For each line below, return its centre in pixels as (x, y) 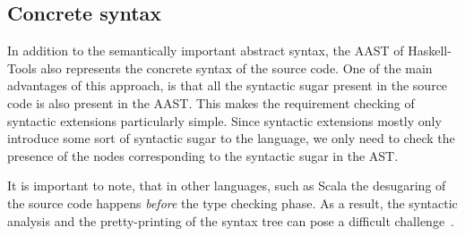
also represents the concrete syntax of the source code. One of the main (237, 67)
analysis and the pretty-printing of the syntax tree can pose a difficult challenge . (231, 220)
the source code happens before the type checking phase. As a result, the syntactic (232, 202)
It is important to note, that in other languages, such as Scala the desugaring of (227, 185)
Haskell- (430, 51)
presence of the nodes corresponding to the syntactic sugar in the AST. (203, 155)
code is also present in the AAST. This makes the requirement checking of (211, 102)
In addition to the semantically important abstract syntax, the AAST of (206, 51)
